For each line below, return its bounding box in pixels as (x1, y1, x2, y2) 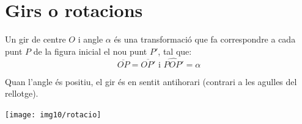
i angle (78, 33, 103, 46)
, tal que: (158, 44, 192, 57)
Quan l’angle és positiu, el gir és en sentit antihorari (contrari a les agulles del (5, 75, 297, 88)
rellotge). (5, 87, 39, 100)
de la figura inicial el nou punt (33, 44, 147, 57)
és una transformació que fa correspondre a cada (114, 33, 296, 46)
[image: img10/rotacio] (5, 110, 101, 119)
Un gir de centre (5, 33, 66, 46)
